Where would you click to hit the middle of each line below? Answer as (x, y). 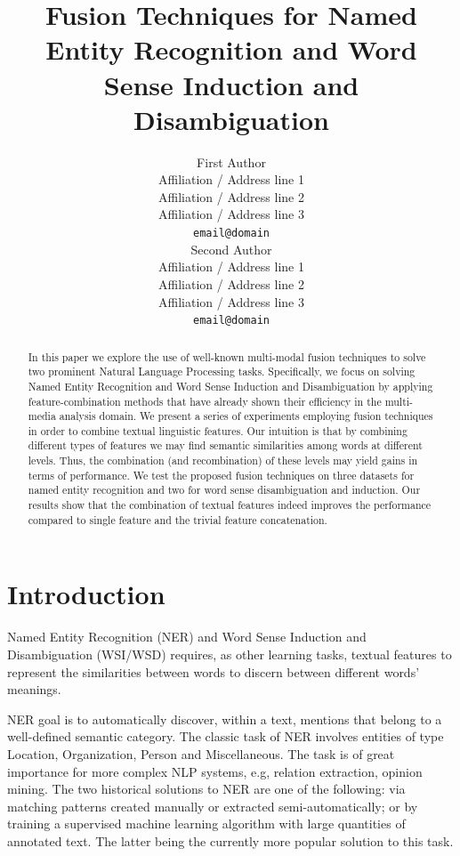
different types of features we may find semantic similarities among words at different (225, 445)
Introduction (86, 594)
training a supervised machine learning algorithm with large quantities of (206, 824)
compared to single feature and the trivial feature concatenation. (178, 519)
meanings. (34, 689)
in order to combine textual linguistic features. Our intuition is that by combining (218, 430)
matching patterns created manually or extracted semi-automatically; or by (213, 806)
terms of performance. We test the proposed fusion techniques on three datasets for (221, 475)
